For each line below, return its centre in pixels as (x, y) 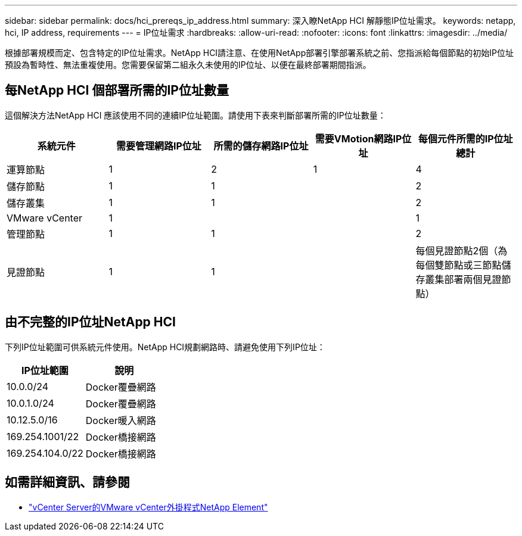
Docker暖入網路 (121, 420)
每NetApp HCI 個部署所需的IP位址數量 (117, 91)
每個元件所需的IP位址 (465, 138)
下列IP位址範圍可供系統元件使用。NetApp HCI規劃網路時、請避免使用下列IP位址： (165, 347)
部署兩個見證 (473, 279)
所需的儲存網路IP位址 (261, 146)
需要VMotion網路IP (358, 138)
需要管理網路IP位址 (159, 146)
